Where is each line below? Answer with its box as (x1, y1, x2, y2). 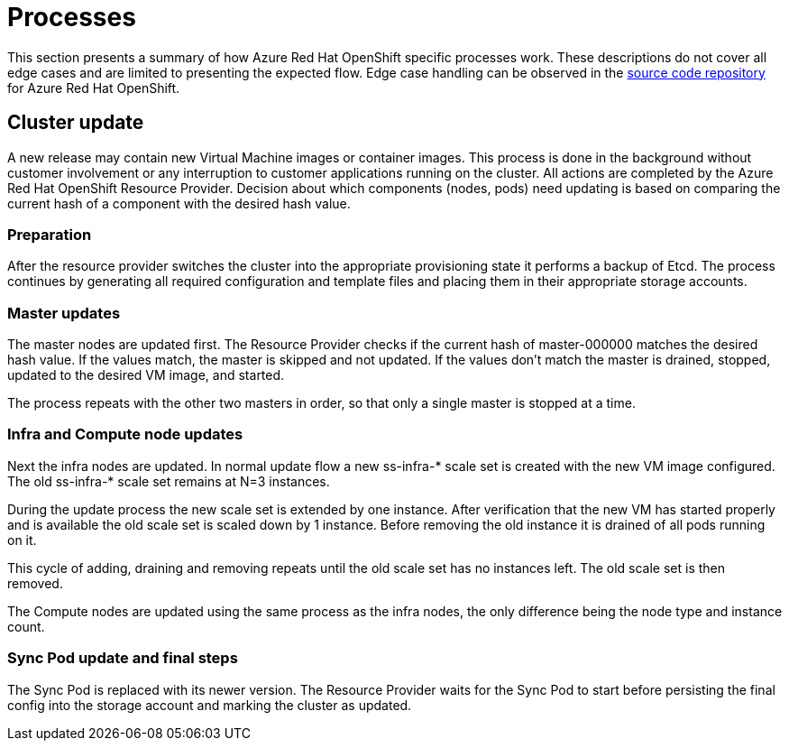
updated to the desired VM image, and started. (7, 367, 285, 383)
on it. (7, 531, 37, 548)
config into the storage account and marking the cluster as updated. (7, 697, 412, 713)
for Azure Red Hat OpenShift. (7, 79, 180, 96)
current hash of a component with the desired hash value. (7, 195, 351, 211)
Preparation (7, 225, 92, 244)
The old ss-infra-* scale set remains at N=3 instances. (7, 473, 330, 489)
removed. (7, 575, 63, 591)
